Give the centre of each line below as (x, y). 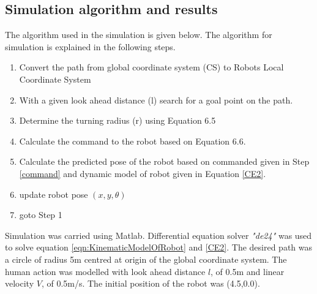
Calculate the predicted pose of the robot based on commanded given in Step (164, 161)
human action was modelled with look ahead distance (105, 271)
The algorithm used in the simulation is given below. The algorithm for (139, 35)
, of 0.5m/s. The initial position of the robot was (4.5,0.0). (151, 283)
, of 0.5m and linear (248, 271)
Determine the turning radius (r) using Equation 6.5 (117, 120)
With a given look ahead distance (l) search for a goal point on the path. (156, 100)
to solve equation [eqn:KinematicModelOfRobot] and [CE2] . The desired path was (159, 247)
